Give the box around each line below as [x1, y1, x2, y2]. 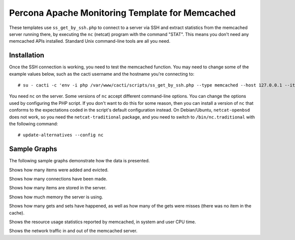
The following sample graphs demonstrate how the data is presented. [9, 158, 150, 164]
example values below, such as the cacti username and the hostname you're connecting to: [9, 71, 194, 77]
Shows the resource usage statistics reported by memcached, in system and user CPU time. [9, 219, 196, 225]
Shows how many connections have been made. [9, 176, 108, 182]
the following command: [9, 120, 59, 126]
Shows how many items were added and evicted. [9, 167, 109, 173]
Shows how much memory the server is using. [9, 194, 103, 200]
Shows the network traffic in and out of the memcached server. [9, 228, 138, 234]
